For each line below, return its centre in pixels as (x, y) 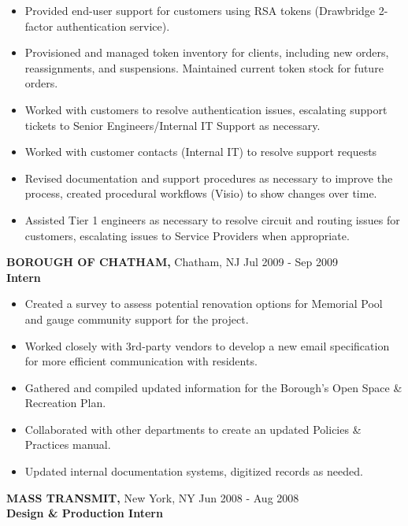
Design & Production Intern (85, 513)
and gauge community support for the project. (137, 319)
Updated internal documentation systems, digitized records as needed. (194, 471)
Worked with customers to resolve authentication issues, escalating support (206, 109)
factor (39, 26)
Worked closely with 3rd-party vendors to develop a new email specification (207, 345)
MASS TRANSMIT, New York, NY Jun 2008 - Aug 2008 (153, 497)
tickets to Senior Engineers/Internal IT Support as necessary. (172, 125)
